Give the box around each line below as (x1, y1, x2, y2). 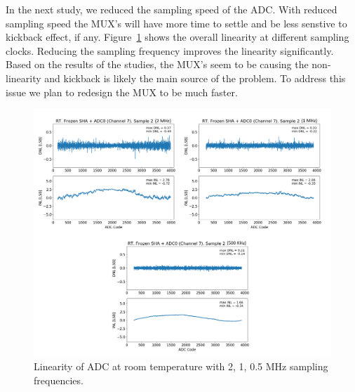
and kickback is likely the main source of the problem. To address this (44, 70, 346, 85)
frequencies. (34, 372, 83, 387)
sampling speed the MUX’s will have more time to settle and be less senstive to (6, 15, 347, 30)
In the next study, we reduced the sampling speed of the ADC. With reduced (6, 2, 337, 16)
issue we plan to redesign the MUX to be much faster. (6, 84, 238, 99)
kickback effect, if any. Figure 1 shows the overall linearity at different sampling (6, 30, 349, 44)
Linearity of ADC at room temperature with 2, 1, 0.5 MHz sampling (34, 359, 328, 374)
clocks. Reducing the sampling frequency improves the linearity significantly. (6, 43, 334, 58)
